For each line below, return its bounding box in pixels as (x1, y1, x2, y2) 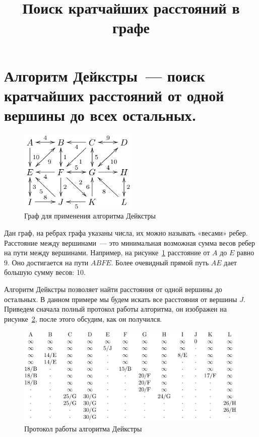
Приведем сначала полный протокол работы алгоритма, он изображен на (4, 304, 227, 314)
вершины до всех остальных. (4, 104, 197, 125)
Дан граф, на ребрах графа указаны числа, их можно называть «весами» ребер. (4, 228, 248, 238)
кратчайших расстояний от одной (4, 85, 224, 105)
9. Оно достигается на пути (4, 257, 89, 267)
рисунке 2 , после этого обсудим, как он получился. (4, 313, 162, 324)
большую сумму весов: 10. (4, 267, 86, 277)
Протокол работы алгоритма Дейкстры (24, 423, 142, 434)
